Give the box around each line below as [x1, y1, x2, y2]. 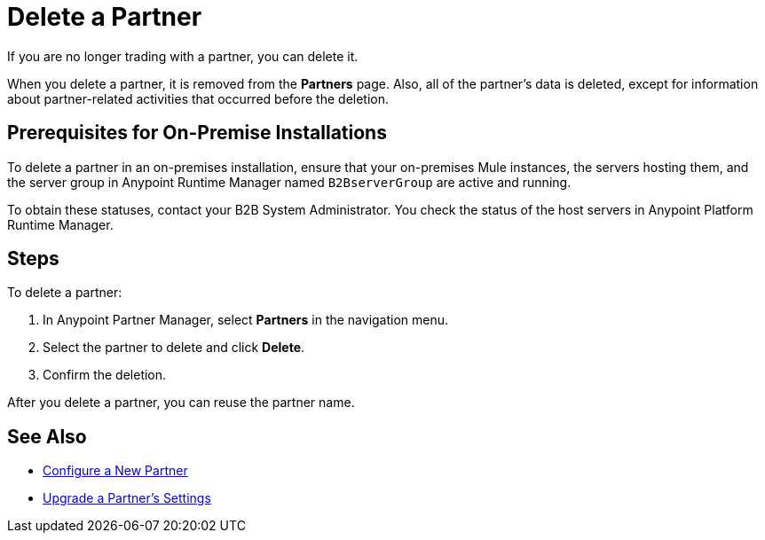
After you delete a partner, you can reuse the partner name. [7, 395, 355, 411]
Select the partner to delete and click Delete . [43, 340, 305, 356]
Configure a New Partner [43, 463, 188, 479]
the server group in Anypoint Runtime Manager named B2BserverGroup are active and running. [7, 174, 572, 190]
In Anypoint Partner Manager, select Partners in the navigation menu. [43, 312, 449, 328]
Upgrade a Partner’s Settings [43, 490, 211, 506]
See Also [7, 425, 87, 448]
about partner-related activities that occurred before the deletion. [7, 90, 390, 106]
